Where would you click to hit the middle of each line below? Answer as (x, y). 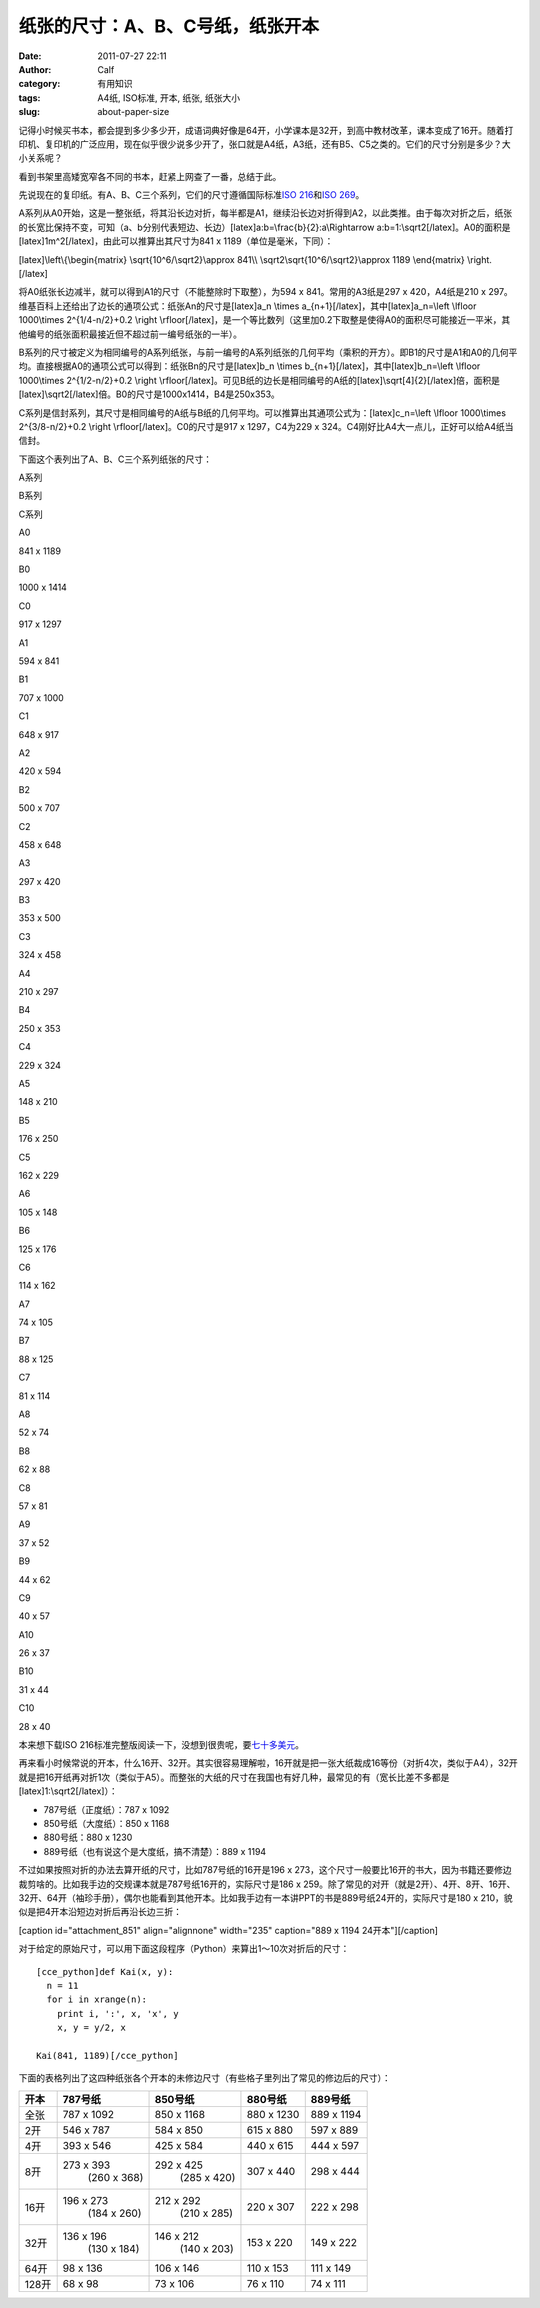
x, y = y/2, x (91, 2028)
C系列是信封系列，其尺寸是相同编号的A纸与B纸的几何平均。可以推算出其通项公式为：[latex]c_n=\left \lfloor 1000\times (262, 412)
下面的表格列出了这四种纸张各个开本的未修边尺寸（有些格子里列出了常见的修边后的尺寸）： (204, 2078)
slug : (29, 112)
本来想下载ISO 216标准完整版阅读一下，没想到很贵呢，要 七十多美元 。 (161, 1745)
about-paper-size (133, 112)
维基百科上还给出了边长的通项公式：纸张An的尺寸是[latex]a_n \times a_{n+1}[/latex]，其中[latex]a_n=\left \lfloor (247, 306)
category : (39, 84)
